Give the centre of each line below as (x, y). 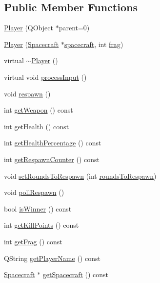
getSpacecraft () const (76, 274)
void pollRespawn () (34, 192)
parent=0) (74, 28)
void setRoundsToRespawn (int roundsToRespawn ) (80, 176)
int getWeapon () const (39, 110)
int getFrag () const (33, 241)
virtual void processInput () (45, 77)
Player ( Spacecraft (31, 44)
